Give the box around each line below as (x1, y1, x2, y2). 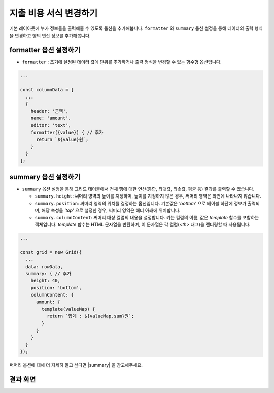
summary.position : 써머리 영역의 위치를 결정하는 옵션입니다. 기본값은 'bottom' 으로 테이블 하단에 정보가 (35, 200, 247, 206)
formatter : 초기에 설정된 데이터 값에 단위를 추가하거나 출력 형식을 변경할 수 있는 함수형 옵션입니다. (22, 59, 222, 65)
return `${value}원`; (36, 137, 89, 142)
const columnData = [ (20, 87, 74, 92)
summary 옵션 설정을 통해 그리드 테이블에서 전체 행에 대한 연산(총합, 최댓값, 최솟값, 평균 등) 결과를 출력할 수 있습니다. (22, 186, 255, 192)
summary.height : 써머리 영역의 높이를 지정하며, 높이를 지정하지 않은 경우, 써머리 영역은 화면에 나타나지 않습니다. (35, 193, 261, 199)
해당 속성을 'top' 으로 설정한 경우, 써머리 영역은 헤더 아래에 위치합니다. (41, 207, 181, 213)
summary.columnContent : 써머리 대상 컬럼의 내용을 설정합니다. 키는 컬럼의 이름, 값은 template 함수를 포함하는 (35, 214, 259, 220)
